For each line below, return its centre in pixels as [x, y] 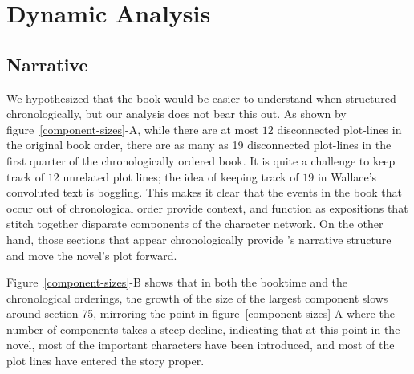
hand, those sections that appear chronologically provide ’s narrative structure [199, 239]
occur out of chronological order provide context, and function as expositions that [207, 207]
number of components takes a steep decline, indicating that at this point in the [203, 329]
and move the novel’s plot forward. [92, 255]
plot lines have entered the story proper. [106, 361]
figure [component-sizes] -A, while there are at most [133, 129]
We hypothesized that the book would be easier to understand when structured [201, 98]
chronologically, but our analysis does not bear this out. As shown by [177, 114]
